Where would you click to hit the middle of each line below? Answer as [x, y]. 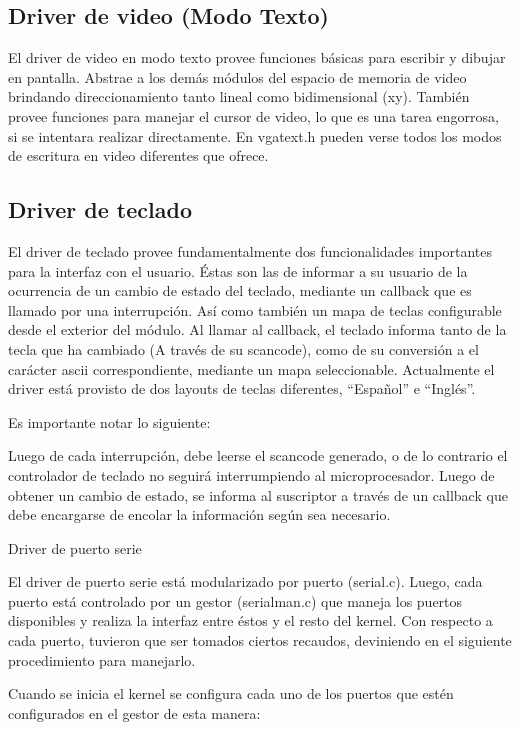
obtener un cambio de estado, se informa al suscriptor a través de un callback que [258, 494]
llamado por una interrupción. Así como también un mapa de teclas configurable [255, 309]
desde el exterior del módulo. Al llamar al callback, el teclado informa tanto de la [257, 329]
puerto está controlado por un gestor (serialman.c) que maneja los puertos [235, 600]
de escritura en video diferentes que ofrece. [138, 155]
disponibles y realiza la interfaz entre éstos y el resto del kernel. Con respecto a [250, 620]
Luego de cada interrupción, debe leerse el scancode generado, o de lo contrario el [258, 455]
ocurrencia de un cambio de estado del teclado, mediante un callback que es [240, 290]
